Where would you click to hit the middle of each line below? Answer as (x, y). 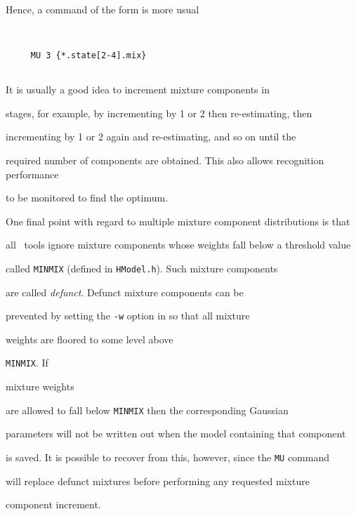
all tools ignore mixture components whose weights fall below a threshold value (178, 245)
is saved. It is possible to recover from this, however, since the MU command (168, 457)
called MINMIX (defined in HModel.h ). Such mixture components (142, 268)
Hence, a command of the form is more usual (103, 9)
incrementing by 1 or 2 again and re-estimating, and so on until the (151, 137)
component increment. (53, 504)
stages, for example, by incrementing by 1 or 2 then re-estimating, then (159, 113)
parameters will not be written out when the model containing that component (176, 434)
